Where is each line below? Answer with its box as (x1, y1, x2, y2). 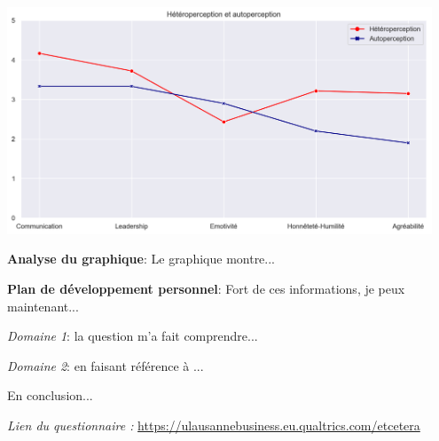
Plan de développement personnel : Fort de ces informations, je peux (7, 279, 405, 297)
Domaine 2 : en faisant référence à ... (7, 356, 204, 374)
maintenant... (7, 296, 79, 315)
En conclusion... (7, 386, 93, 405)
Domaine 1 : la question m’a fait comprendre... (7, 327, 258, 345)
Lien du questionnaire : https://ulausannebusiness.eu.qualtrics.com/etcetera (7, 415, 420, 434)
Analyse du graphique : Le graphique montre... (7, 249, 276, 268)
